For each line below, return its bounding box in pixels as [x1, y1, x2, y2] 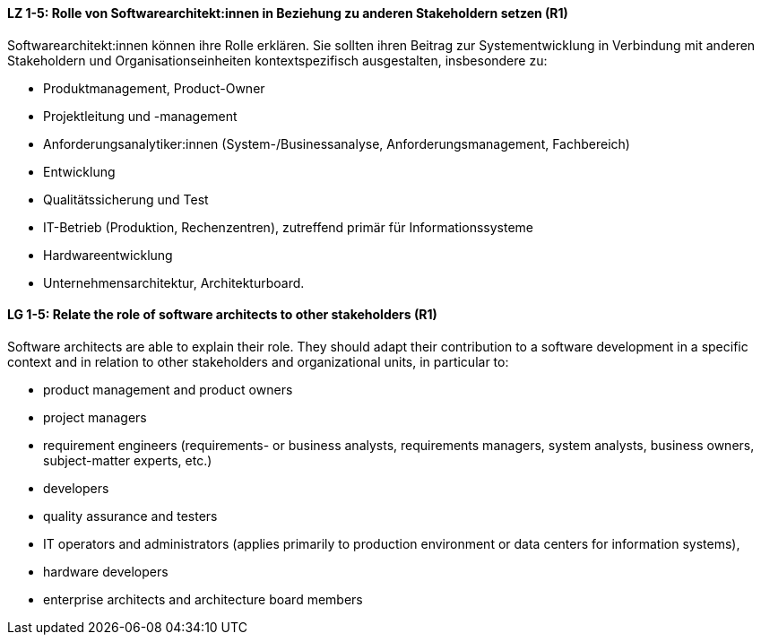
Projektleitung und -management [43, 108, 238, 124]
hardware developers [43, 563, 169, 579]
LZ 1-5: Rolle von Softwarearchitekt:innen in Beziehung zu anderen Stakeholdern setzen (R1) [7, 5, 568, 21]
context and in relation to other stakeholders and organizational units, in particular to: [7, 353, 509, 369]
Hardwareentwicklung [43, 247, 173, 263]
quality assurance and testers [43, 508, 218, 524]
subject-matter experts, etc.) [43, 452, 212, 468]
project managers [43, 409, 147, 425]
